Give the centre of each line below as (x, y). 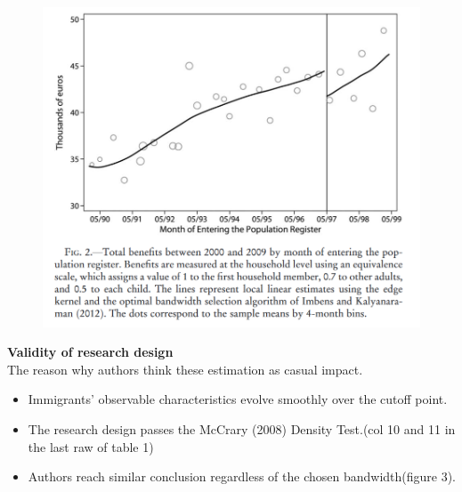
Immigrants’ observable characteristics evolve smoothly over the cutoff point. (238, 399)
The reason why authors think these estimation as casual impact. (185, 369)
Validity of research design (90, 352)
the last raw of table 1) (91, 446)
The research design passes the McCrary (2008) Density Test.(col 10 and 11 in (242, 428)
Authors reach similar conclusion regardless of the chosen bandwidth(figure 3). (242, 476)
